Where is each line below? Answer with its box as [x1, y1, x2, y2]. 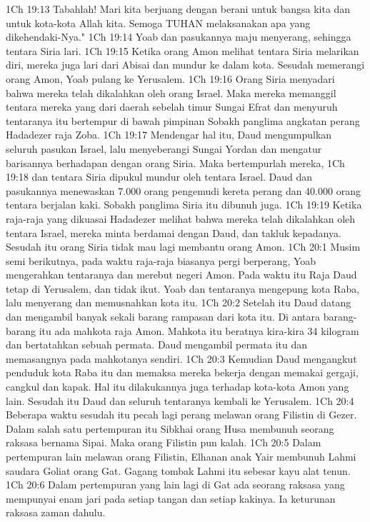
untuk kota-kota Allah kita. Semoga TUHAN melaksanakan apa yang [6, 15, 311, 30]
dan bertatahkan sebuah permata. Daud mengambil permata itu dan [6, 337, 308, 352]
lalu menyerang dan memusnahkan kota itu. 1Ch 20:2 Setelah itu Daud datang [6, 295, 351, 310]
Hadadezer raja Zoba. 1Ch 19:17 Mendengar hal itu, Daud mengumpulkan [6, 127, 332, 142]
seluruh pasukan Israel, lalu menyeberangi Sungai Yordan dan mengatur [6, 141, 322, 156]
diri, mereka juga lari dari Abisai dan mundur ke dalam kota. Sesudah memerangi [6, 57, 365, 72]
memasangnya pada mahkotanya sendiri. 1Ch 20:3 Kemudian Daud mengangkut [6, 351, 357, 366]
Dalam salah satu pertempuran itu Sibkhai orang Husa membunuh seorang [6, 421, 334, 436]
